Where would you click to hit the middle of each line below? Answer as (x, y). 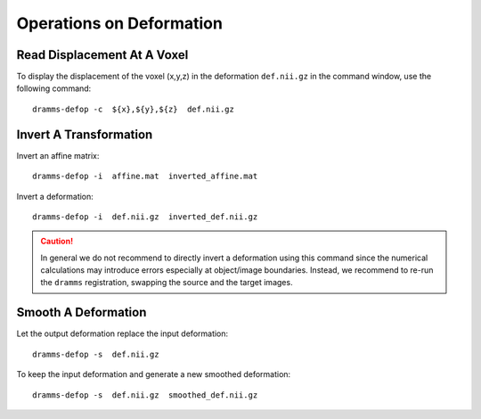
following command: (54, 88)
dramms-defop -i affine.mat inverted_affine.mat (145, 177)
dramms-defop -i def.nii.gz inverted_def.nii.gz (145, 217)
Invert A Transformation (85, 134)
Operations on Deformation (119, 23)
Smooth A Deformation (82, 312)
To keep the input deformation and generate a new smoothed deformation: (154, 374)
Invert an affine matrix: (58, 155)
